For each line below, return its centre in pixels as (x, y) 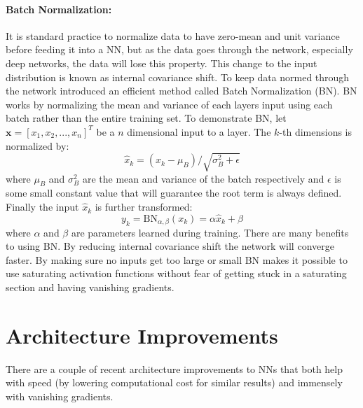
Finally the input (42, 207)
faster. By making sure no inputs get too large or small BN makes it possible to (177, 259)
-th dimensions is (316, 131)
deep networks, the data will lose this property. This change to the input (162, 63)
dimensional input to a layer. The (199, 131)
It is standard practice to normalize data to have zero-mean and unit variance (173, 35)
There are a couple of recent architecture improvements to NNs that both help (174, 368)
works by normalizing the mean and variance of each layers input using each (169, 104)
